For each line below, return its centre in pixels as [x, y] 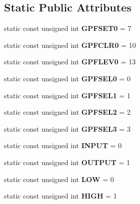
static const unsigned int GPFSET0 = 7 [68, 28]
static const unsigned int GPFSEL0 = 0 [67, 78]
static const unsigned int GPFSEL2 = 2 [67, 112]
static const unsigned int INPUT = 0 [63, 145]
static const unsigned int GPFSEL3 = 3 [67, 128]
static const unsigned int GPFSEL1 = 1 [67, 95]
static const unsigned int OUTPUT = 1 [67, 162]
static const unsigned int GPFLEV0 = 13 [70, 62]
